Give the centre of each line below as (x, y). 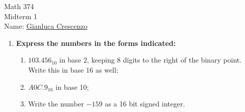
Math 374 (19, 6)
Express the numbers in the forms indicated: (96, 43)
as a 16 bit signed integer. (145, 104)
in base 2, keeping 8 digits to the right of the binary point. (150, 60)
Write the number (56, 104)
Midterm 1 (21, 16)
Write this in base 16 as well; (73, 69)
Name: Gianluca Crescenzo (46, 26)
